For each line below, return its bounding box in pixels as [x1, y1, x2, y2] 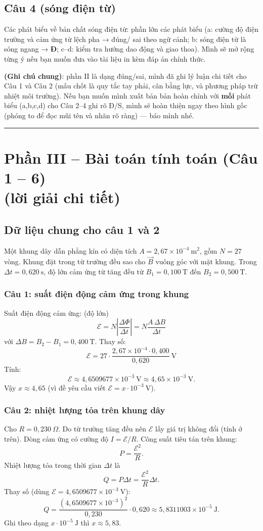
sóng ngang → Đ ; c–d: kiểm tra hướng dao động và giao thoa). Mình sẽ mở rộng [4, 43, 254, 54]
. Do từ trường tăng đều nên [58, 423, 147, 434]
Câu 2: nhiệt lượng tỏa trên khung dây [4, 404, 165, 416]
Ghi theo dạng [4, 517, 49, 528]
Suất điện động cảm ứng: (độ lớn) [4, 307, 109, 318]
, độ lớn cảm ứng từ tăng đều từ [43, 266, 144, 276]
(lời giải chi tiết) [4, 187, 120, 208]
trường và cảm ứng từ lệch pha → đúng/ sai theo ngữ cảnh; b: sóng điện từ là [4, 33, 246, 44]
